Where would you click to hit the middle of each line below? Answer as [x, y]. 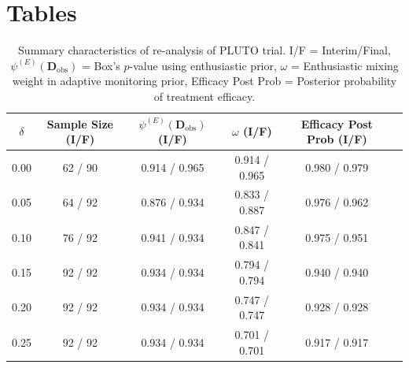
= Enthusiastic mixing [345, 65]
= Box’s [101, 65]
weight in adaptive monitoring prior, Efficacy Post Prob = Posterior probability [204, 81]
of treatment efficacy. [204, 96]
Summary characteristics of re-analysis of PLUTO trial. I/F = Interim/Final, [204, 50]
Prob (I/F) [337, 139]
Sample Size [80, 123]
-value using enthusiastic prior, [203, 65]
